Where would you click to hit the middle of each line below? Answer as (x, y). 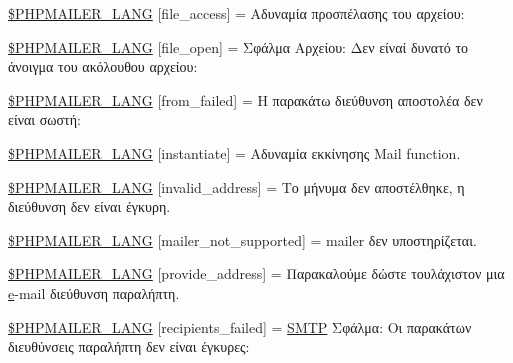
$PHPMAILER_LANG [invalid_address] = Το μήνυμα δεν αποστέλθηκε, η (236, 186)
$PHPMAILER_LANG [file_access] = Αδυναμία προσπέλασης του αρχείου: (236, 13)
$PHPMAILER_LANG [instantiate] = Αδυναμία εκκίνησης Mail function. (234, 152)
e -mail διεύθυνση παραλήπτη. (94, 292)
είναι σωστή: (44, 119)
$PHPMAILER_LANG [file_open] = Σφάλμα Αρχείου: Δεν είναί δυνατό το (238, 46)
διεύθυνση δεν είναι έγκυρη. (89, 206)
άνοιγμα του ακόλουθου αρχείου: (103, 66)
